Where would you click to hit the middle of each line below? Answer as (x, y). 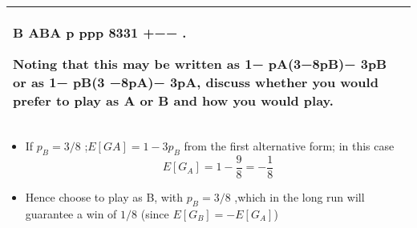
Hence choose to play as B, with (104, 196)
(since (155, 213)
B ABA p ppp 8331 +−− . (100, 32)
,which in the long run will (300, 196)
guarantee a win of (71, 213)
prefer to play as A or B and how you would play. (173, 100)
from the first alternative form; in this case (289, 146)
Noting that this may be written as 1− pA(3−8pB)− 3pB (200, 64)
